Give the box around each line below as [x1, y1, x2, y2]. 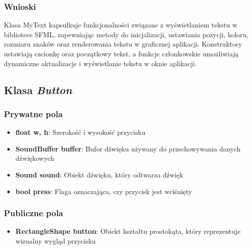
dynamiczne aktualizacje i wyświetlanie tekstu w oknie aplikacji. [4, 58, 197, 68]
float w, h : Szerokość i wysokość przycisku [15, 127, 145, 137]
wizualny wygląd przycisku [15, 235, 96, 246]
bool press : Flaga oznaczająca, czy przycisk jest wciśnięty [15, 186, 192, 196]
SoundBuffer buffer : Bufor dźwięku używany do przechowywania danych [15, 143, 241, 153]
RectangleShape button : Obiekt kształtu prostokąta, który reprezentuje [15, 226, 241, 236]
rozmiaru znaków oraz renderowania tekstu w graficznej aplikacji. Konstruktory [4, 39, 242, 49]
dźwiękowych [15, 153, 54, 163]
